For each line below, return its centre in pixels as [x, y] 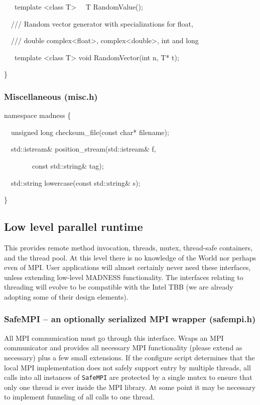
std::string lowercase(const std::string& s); [76, 182]
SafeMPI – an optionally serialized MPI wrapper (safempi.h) [130, 319]
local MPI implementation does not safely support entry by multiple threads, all [127, 367]
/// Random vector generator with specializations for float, [102, 23]
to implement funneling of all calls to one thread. [79, 397]
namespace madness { [38, 115]
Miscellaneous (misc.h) [51, 96]
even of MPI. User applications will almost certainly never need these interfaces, [127, 267]
